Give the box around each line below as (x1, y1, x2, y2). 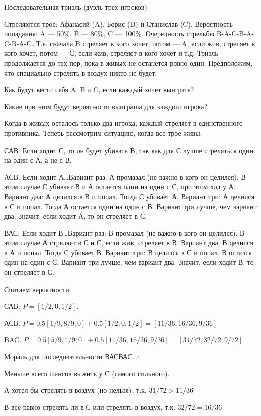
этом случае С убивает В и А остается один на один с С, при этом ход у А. (4, 181, 236, 192)
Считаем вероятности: (4, 284, 71, 294)
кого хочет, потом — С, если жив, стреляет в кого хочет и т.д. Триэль (4, 48, 218, 58)
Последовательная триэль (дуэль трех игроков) (4, 2, 147, 12)
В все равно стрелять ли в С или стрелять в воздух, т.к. (4, 401, 175, 412)
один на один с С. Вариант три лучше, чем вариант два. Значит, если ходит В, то (4, 257, 254, 267)
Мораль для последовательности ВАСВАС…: (4, 351, 139, 362)
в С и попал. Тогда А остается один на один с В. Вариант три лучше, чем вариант (4, 201, 257, 211)
